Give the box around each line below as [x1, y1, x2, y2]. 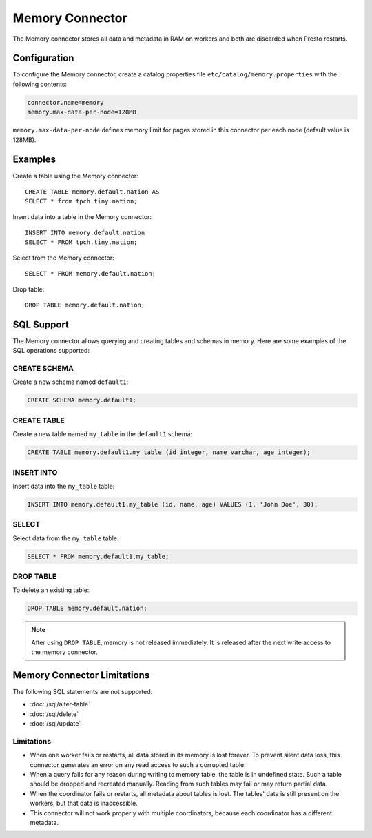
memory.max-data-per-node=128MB [27, 108, 137, 116]
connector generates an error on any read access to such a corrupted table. [30, 760, 246, 768]
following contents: [12, 80, 68, 88]
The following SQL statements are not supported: [12, 687, 153, 695]
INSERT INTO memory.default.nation [25, 229, 145, 237]
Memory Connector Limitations [12, 669, 150, 681]
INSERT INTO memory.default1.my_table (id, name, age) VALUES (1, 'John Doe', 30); [27, 500, 318, 508]
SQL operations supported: [12, 347, 90, 355]
